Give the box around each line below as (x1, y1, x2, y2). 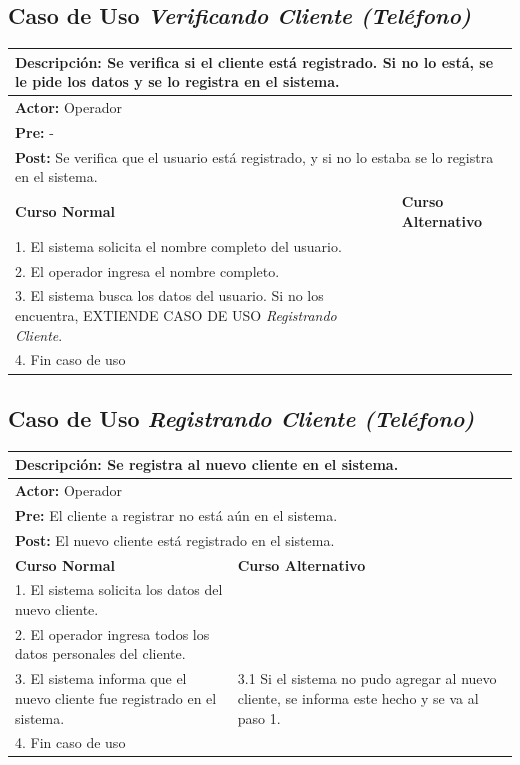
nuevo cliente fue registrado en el (15, 687, 217, 708)
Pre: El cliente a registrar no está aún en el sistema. (15, 504, 338, 525)
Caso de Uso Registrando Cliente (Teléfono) (8, 402, 475, 433)
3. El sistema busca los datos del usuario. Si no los (15, 285, 324, 306)
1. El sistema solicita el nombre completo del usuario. (15, 235, 342, 256)
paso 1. (237, 707, 281, 728)
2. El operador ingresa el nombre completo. (15, 260, 280, 281)
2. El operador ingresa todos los (15, 623, 210, 644)
